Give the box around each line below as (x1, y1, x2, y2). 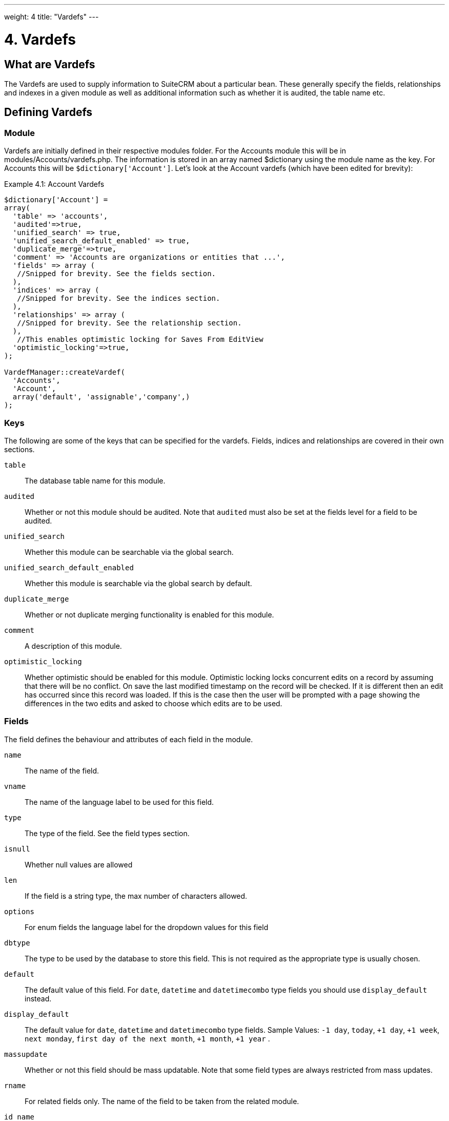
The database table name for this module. (25, 476, 166, 485)
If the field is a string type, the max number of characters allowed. (25, 891, 248, 900)
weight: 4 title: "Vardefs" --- (4, 12, 99, 21)
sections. (4, 444, 35, 454)
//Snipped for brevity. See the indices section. (17, 294, 220, 303)
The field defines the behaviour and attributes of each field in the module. (4, 735, 253, 744)
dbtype (4, 938, 30, 947)
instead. (25, 994, 52, 1003)
